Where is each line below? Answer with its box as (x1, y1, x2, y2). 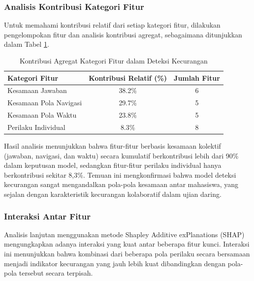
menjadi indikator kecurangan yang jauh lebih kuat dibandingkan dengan (4, 258, 226, 268)
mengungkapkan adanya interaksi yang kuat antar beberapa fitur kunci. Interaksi (4, 239, 250, 249)
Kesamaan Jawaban (7, 85, 67, 95)
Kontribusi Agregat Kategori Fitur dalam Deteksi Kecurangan (19, 56, 208, 65)
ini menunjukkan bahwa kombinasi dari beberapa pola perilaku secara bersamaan (4, 249, 250, 259)
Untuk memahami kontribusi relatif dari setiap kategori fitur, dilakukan (4, 20, 221, 30)
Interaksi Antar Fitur (4, 210, 91, 222)
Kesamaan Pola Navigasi (7, 97, 82, 108)
